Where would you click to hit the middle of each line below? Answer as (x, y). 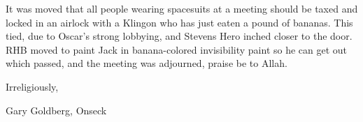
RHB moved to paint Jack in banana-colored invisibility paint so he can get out (177, 49)
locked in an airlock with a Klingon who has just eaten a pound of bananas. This (179, 22)
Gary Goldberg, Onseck (56, 110)
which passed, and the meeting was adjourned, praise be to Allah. (147, 63)
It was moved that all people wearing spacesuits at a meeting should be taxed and (182, 8)
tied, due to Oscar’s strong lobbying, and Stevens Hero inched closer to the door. (179, 36)
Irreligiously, (32, 86)
